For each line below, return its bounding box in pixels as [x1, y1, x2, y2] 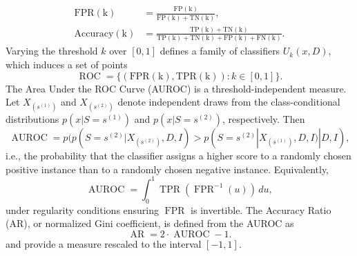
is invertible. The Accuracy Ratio [191, 202, 331, 217]
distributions [6, 112, 59, 126]
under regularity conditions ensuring [6, 202, 160, 217]
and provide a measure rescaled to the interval [6, 236, 202, 250]
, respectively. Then [222, 112, 305, 126]
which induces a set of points [6, 57, 128, 71]
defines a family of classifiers [160, 43, 280, 58]
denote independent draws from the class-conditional [117, 95, 340, 109]
